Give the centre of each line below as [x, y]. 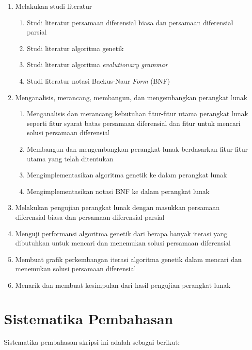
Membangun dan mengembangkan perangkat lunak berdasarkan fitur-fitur [137, 149]
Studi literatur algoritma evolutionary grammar [97, 64]
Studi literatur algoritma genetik [75, 48]
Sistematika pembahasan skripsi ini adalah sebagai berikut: [92, 341]
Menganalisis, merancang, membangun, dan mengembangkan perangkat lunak [131, 97]
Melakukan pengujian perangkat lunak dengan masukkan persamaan [118, 207]
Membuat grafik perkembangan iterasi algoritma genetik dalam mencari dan [128, 259]
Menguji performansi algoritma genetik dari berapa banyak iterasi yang [121, 233]
